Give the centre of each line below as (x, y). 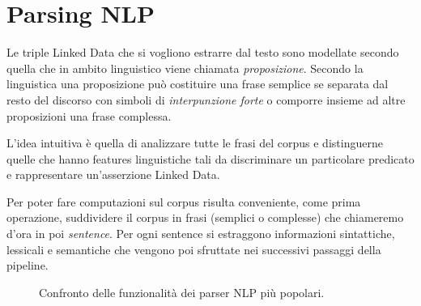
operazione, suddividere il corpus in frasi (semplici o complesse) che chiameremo (205, 217)
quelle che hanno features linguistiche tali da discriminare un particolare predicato (210, 158)
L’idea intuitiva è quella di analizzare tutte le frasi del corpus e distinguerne (195, 143)
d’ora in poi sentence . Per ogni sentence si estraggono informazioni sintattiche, (201, 234)
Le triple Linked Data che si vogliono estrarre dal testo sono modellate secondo (203, 52)
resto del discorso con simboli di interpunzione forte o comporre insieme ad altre (206, 99)
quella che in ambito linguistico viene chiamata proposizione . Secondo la (185, 68)
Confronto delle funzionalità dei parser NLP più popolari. (182, 292)
